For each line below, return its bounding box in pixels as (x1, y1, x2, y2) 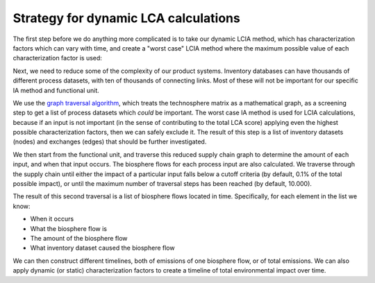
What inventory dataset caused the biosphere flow (30, 243, 175, 252)
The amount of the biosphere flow (30, 234, 128, 242)
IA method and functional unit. (12, 86, 100, 94)
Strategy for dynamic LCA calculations (12, 10, 241, 26)
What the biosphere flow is (30, 224, 108, 232)
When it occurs (30, 215, 74, 223)
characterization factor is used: (12, 54, 102, 62)
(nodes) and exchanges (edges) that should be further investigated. (12, 137, 207, 146)
